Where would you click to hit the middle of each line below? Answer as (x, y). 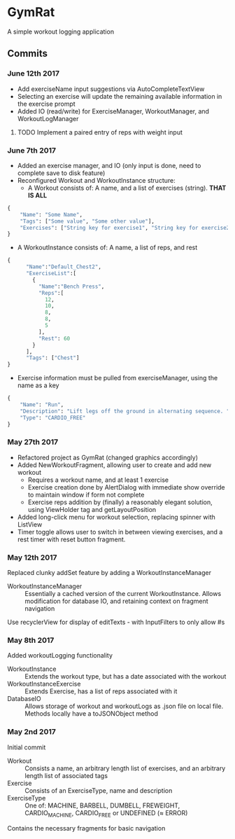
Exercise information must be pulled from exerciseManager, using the (117, 378)
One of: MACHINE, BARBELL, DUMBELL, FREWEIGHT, (102, 805)
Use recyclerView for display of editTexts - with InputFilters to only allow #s (116, 622)
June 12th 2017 (33, 74)
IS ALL (37, 195)
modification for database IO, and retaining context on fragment (116, 601)
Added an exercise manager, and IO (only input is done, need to (109, 165)
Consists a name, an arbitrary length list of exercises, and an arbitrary (125, 768)
